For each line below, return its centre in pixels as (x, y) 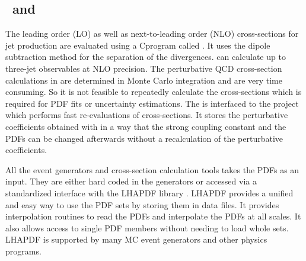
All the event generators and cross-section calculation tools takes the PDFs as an (152, 169)
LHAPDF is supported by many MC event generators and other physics (136, 239)
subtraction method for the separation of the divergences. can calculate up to (146, 57)
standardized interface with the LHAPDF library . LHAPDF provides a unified (149, 192)
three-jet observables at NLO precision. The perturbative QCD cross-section (144, 68)
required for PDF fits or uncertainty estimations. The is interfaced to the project (152, 103)
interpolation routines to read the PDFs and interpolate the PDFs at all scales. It (153, 216)
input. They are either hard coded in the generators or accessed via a (131, 181)
